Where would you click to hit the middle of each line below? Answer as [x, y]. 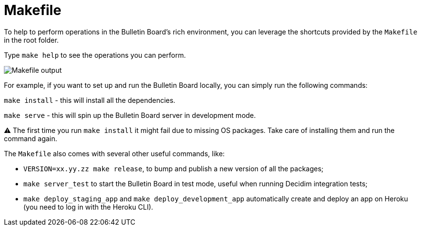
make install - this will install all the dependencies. [90, 100]
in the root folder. [31, 40]
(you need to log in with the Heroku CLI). [88, 207]
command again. [31, 138]
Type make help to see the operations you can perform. [95, 55]
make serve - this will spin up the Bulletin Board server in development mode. [130, 115]
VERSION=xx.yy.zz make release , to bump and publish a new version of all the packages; [174, 168]
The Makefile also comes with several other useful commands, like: [114, 153]
